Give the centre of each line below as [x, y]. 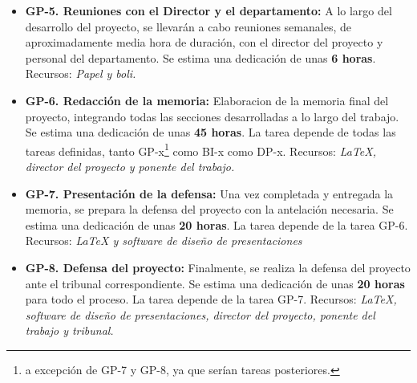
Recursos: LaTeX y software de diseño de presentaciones [164, 240]
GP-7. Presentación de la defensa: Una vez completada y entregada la [209, 193]
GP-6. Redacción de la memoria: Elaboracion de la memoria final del [207, 100]
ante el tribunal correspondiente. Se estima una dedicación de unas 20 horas [215, 283]
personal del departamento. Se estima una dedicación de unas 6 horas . [200, 57]
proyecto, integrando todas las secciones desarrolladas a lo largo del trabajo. [212, 116]
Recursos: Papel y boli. [81, 73]
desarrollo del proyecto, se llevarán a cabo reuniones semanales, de [188, 26]
